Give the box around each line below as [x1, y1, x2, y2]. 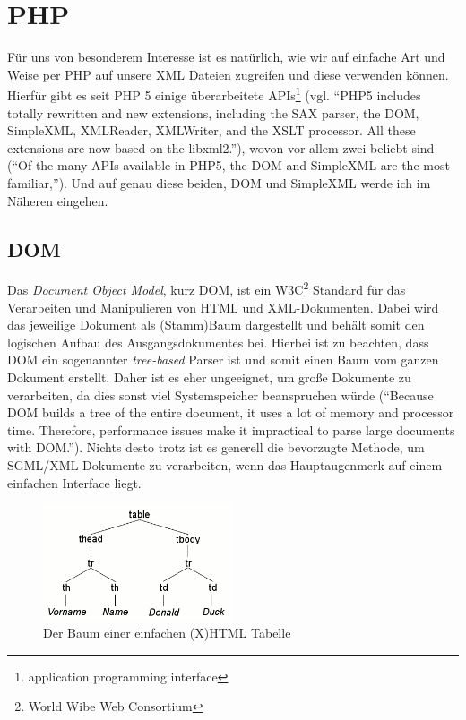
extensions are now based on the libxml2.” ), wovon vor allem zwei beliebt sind [7, 138, 435, 157]
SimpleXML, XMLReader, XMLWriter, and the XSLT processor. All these [7, 121, 416, 140]
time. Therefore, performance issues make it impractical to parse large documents [7, 420, 455, 439]
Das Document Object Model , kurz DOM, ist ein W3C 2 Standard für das [7, 278, 406, 298]
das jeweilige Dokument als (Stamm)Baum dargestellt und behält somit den [7, 315, 425, 334]
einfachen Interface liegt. [7, 473, 142, 492]
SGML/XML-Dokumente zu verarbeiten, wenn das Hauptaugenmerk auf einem [7, 455, 443, 474]
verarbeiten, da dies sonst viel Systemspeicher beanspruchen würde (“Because [7, 385, 434, 404]
